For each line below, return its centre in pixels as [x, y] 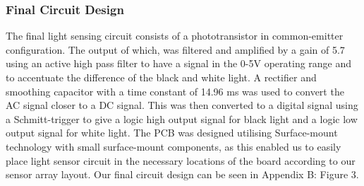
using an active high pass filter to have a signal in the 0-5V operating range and [179, 63]
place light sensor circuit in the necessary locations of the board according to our [181, 160]
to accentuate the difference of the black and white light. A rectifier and [161, 77]
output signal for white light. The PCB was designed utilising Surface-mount [172, 133]
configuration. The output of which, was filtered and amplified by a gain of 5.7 [175, 49]
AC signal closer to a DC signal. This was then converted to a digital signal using [182, 105]
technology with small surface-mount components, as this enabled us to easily [174, 146]
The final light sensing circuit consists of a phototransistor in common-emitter [175, 36]
